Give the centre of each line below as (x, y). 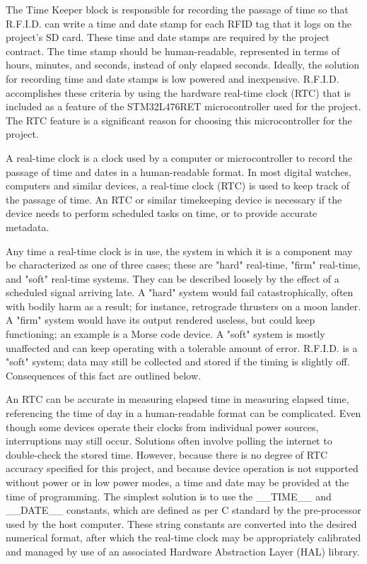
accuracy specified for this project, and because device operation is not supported (182, 468)
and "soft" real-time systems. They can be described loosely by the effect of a (173, 278)
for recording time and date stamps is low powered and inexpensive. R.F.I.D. (173, 78)
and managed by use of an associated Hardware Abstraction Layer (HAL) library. (183, 551)
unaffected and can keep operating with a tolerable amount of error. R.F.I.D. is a (182, 347)
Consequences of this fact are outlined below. (103, 375)
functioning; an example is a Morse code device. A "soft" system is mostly (165, 334)
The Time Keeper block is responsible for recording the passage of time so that (177, 9)
